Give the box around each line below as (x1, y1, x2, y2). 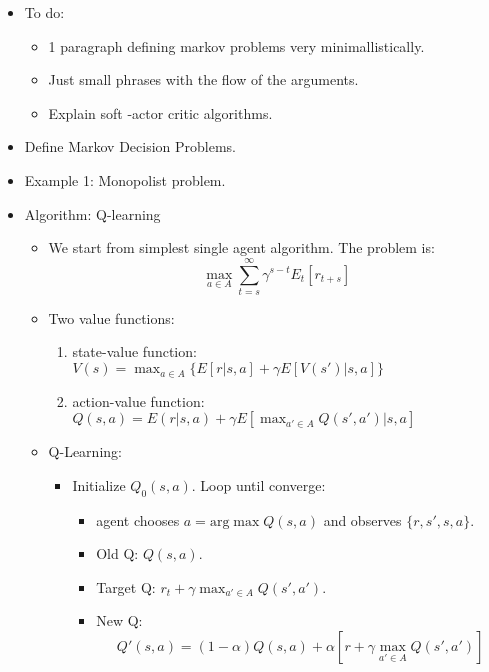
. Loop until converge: (191, 474, 326, 495)
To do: (24, 2, 65, 22)
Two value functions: (48, 307, 175, 328)
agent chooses (96, 509, 180, 530)
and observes (323, 509, 402, 530)
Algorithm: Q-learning (24, 203, 161, 224)
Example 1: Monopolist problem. (24, 169, 226, 190)
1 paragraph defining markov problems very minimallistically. (48, 35, 425, 56)
